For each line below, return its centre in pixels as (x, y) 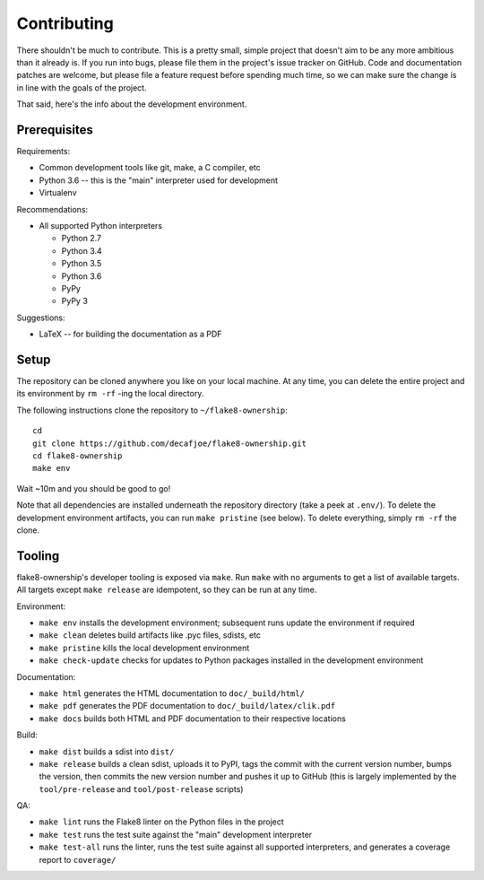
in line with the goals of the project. (82, 87)
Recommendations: (52, 209)
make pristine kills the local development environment (144, 648)
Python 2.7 (82, 239)
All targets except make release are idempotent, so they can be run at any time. (167, 590)
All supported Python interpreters (101, 225)
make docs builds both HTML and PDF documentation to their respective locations (193, 719)
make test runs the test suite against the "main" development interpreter (176, 834)
